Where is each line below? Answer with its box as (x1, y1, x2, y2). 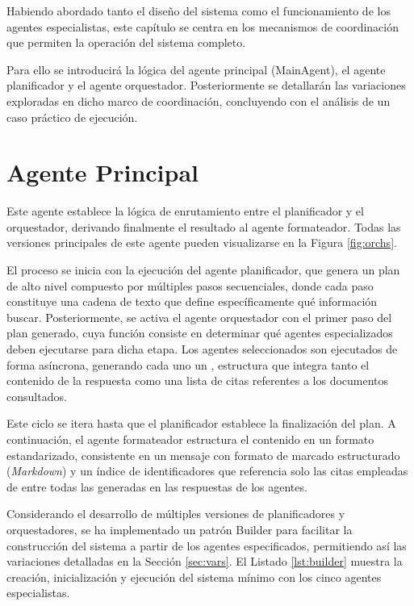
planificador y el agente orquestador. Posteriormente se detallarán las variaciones (6, 77, 406, 94)
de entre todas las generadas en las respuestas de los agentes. (6, 478, 307, 495)
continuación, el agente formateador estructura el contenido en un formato (6, 431, 374, 447)
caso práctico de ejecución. (6, 108, 138, 125)
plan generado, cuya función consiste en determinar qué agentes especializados (6, 324, 393, 341)
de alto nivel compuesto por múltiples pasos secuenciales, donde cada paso (6, 277, 374, 294)
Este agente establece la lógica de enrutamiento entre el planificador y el (6, 203, 364, 219)
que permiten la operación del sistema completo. (6, 34, 246, 51)
